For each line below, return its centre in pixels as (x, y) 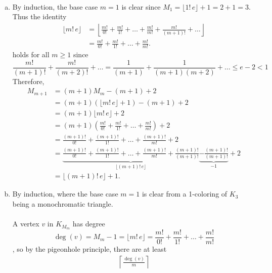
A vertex (26, 224)
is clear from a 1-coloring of (185, 194)
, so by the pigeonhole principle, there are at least (89, 249)
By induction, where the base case (65, 194)
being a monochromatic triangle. (63, 203)
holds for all (31, 54)
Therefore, (28, 81)
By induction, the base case (55, 6)
